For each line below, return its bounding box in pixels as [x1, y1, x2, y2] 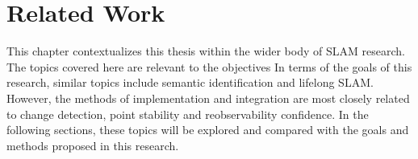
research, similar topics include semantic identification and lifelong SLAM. [6, 74, 374, 91]
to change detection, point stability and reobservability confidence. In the [6, 105, 369, 122]
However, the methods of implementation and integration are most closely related [6, 89, 410, 106]
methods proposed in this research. [6, 137, 179, 153]
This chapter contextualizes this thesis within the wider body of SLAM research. [6, 43, 405, 59]
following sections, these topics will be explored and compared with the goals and [6, 121, 409, 138]
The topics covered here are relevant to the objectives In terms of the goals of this [6, 58, 412, 75]
